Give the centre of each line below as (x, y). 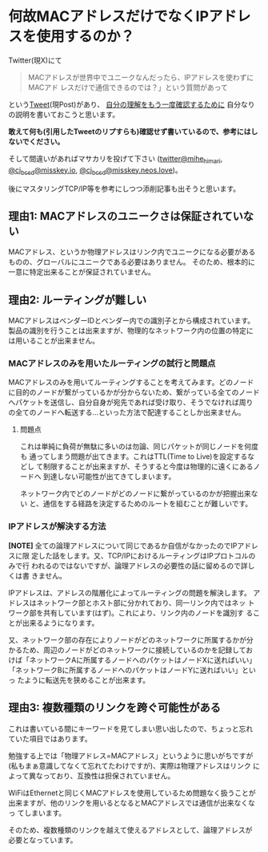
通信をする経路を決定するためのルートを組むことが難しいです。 (148, 504)
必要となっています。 (43, 840)
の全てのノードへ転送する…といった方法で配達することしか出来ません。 (127, 412)
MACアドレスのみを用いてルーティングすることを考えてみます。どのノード (131, 383)
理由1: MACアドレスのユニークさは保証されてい (126, 216)
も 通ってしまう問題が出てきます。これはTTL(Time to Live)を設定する (134, 456)
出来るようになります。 (60, 623)
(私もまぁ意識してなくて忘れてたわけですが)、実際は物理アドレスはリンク (130, 765)
